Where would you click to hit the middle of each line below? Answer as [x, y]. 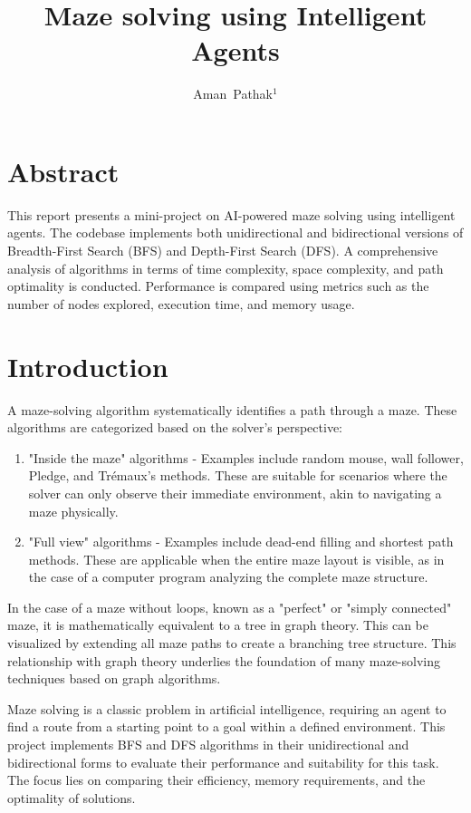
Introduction [88, 366]
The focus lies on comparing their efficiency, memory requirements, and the [216, 780]
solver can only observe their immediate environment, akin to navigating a [235, 493]
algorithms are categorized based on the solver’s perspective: [175, 427]
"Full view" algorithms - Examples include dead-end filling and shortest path [241, 542]
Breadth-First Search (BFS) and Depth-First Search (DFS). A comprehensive [223, 251]
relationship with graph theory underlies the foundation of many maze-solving [224, 660]
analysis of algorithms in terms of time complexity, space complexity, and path [226, 268]
